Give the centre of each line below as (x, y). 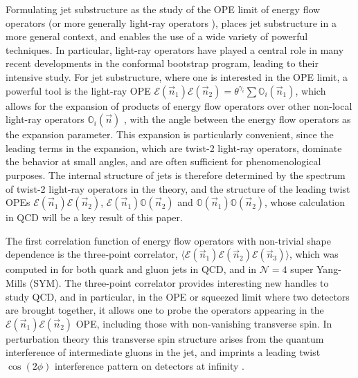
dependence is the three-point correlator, (92, 254)
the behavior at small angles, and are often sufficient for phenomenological (163, 161)
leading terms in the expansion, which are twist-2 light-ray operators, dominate (174, 148)
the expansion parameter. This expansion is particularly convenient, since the (170, 134)
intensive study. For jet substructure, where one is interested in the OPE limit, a (177, 76)
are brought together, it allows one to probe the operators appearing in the (165, 310)
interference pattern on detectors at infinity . (150, 365)
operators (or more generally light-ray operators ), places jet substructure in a (171, 22)
